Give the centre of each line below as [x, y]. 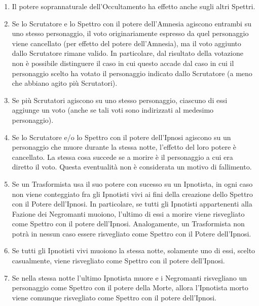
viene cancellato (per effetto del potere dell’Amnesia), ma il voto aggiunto [126, 43]
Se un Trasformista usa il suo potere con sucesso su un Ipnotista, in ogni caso [132, 183]
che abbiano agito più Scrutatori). [65, 83]
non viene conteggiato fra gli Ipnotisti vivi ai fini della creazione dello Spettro [132, 194]
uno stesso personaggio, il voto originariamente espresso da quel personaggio [130, 33]
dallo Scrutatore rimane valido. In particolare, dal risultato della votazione [127, 53]
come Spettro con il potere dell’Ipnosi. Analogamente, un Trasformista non [128, 224]
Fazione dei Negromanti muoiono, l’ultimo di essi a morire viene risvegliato [128, 213]
